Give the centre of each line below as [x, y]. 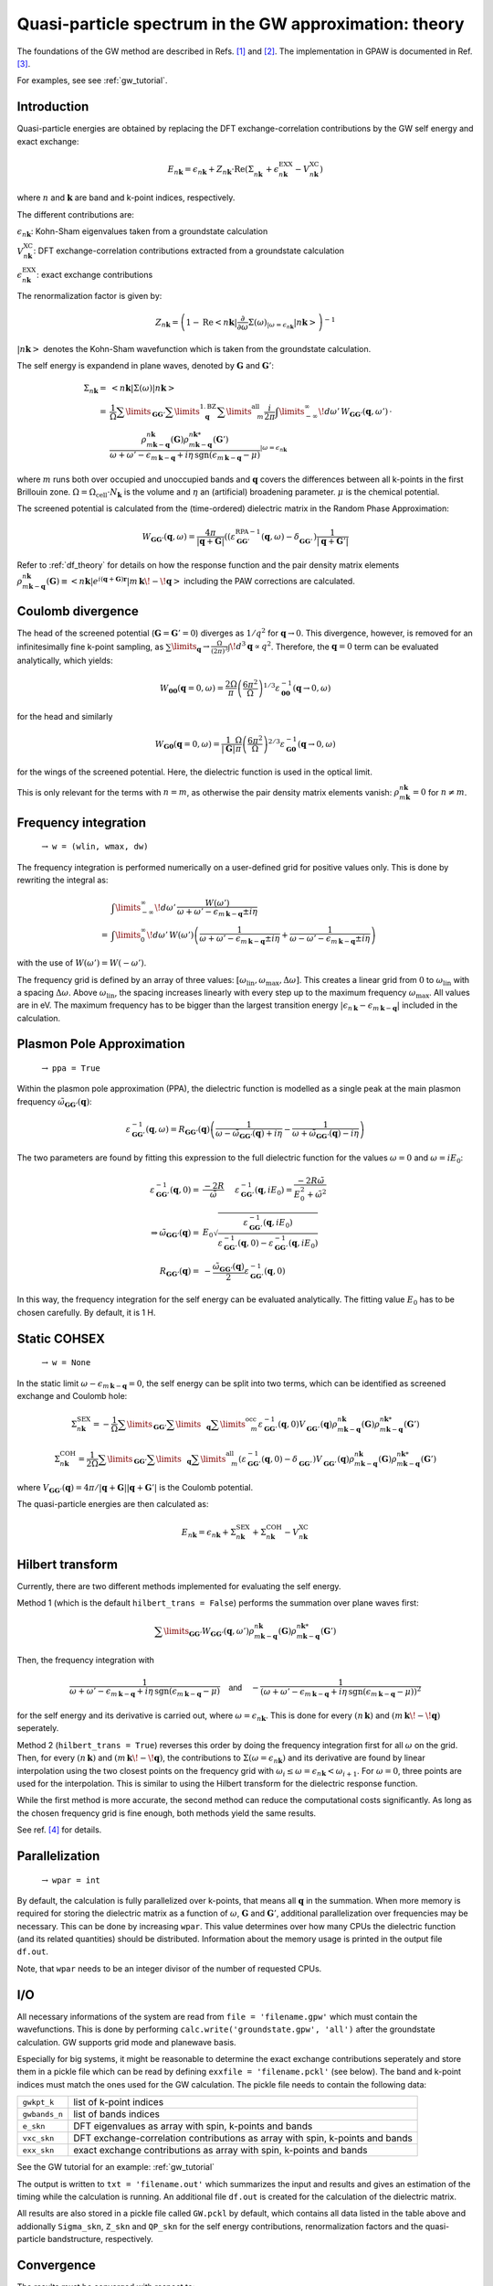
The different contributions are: [75, 214]
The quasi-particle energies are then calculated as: [113, 1504]
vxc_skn [38, 2138]
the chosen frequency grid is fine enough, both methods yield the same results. [167, 1813]
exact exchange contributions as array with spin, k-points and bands [220, 2151]
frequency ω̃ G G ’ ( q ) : [54, 1102]
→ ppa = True [71, 1068]
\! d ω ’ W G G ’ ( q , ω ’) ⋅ [355, 413]
